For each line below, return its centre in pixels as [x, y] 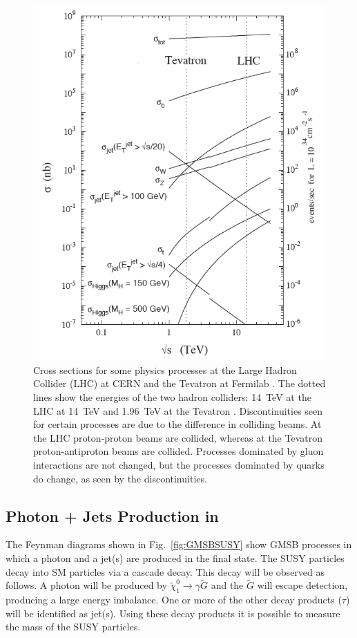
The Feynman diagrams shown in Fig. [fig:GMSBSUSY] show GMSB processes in [179, 544]
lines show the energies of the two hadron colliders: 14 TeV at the [172, 396]
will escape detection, [302, 585]
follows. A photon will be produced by [86, 585]
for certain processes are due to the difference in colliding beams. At [177, 424]
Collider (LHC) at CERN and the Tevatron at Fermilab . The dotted [180, 383]
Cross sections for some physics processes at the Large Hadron [165, 369]
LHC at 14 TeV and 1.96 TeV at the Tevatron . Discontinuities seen [178, 410]
